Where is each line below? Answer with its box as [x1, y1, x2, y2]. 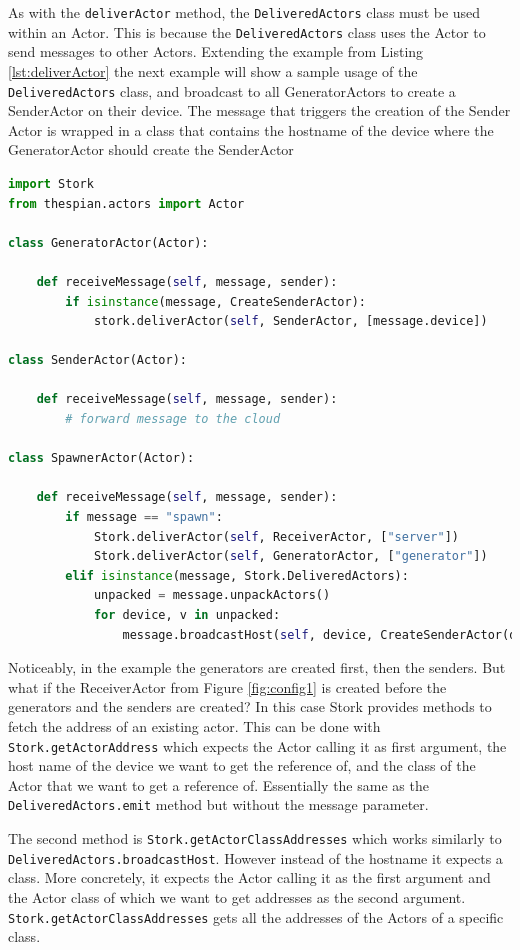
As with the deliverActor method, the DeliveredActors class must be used [8, 2, 481, 22]
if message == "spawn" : [65, 510, 223, 525]
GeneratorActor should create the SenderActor [8, 139, 294, 160]
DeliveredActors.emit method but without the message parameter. [8, 794, 429, 815]
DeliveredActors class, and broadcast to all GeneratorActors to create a [8, 80, 456, 101]
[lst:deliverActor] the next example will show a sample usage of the [8, 60, 418, 81]
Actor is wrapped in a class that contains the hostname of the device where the [8, 119, 494, 140]
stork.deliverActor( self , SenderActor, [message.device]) [93, 314, 488, 329]
